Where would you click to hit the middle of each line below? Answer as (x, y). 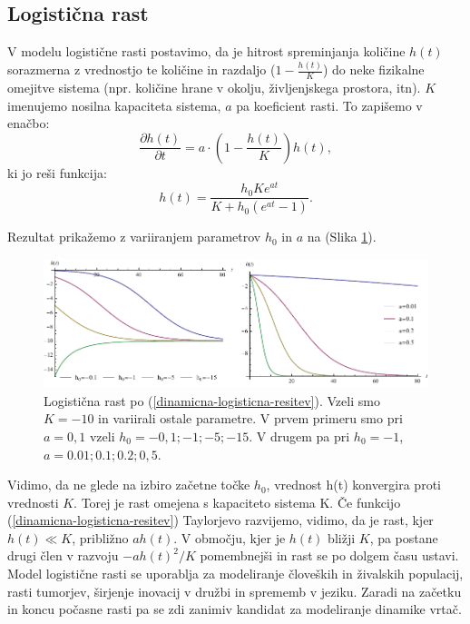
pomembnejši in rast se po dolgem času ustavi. (329, 555)
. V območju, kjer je (230, 537)
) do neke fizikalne (373, 69)
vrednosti (33, 502)
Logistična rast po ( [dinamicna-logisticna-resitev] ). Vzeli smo (212, 400)
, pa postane (404, 537)
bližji (342, 537)
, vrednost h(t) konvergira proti (353, 485)
